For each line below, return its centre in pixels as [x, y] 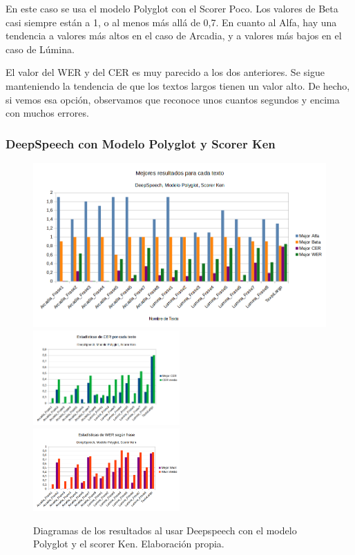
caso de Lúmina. [40, 49]
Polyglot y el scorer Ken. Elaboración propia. [129, 544]
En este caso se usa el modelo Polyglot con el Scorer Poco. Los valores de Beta [172, 8]
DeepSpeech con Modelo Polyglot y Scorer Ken [141, 143]
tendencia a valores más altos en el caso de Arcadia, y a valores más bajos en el [174, 36]
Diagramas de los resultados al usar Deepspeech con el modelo [165, 530]
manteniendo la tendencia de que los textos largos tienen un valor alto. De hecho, [178, 85]
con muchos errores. [47, 113]
